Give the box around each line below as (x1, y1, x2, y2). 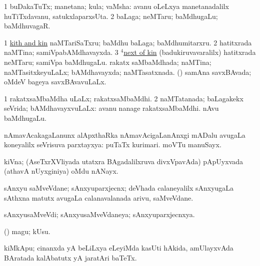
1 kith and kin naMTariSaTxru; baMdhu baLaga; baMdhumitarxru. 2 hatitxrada (4, 37, 252, 47)
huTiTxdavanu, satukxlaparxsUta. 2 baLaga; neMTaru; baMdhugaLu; (4, 10, 218, 21)
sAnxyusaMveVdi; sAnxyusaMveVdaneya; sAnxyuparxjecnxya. (4, 209, 195, 220)
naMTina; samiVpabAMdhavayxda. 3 (4, 47, 118, 57)
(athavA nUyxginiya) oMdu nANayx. (4, 166, 118, 176)
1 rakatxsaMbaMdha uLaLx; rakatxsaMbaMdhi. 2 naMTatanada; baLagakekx (4, 93, 243, 103)
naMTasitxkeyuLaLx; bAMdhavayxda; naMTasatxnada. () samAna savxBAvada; (4, 66, 251, 77)
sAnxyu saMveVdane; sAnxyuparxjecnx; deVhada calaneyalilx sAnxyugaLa (4, 182, 234, 193)
